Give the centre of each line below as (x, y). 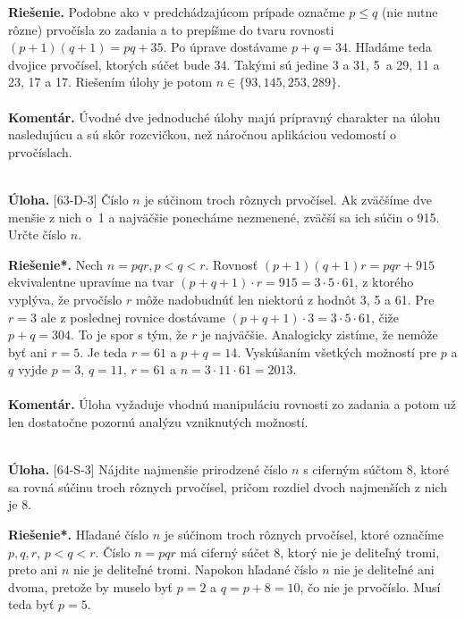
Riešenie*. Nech (55, 264)
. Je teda (104, 351)
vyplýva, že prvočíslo (65, 299)
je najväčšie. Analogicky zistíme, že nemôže (320, 335)
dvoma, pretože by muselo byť (91, 586)
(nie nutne (410, 12)
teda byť (31, 604)
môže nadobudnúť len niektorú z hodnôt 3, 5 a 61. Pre (285, 299)
